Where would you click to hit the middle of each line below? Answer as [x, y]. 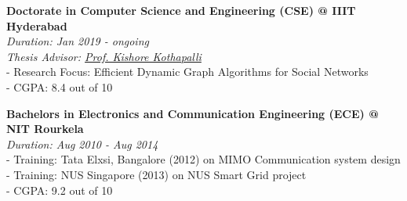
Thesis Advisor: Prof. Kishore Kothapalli [104, 56]
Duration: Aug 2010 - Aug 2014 [82, 144]
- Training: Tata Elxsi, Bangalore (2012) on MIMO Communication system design [203, 159]
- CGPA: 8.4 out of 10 [60, 86]
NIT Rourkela [45, 129]
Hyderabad [37, 25]
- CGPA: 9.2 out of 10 [60, 190]
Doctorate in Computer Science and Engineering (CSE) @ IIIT [181, 10]
